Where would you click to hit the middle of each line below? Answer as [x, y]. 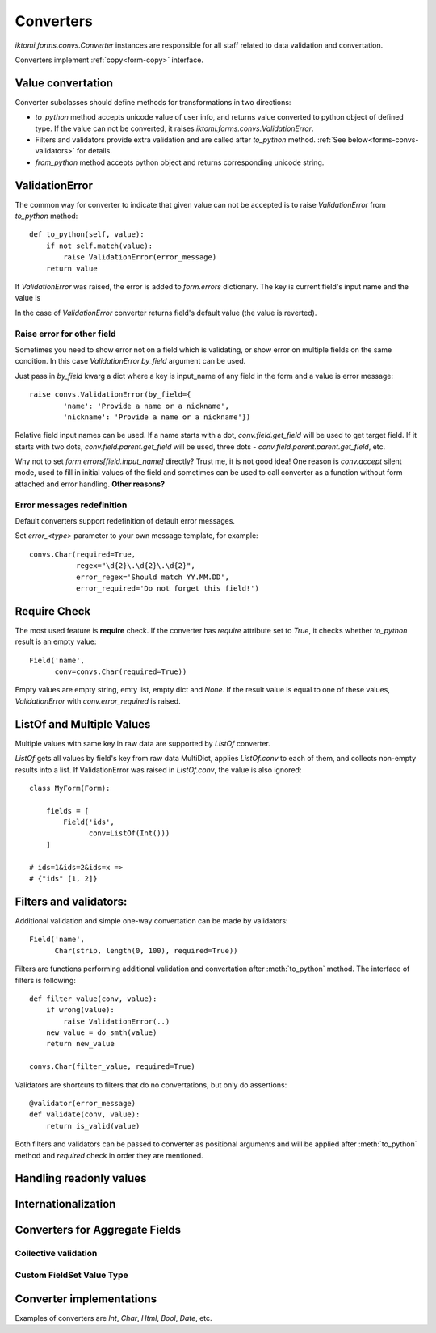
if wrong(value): [80, 1010]
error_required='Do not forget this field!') [168, 588]
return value [71, 268]
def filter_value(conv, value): [93, 999]
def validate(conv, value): [85, 1114]
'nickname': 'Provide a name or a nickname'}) [157, 417]
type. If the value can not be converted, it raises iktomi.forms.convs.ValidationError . [174, 128]
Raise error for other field [65, 334]
